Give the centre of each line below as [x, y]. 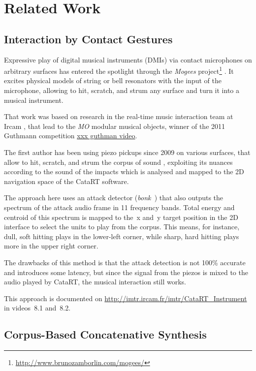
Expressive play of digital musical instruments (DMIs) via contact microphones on [128, 59]
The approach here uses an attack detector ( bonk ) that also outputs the [114, 198]
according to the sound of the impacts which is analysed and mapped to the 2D [124, 171]
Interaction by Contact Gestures [88, 39]
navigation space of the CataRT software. [66, 181]
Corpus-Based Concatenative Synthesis [105, 334]
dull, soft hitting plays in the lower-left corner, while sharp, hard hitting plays [122, 236]
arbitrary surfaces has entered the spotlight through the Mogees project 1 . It [119, 70]
